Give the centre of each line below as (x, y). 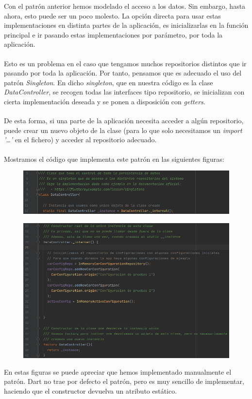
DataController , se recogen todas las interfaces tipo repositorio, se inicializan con (124, 92)
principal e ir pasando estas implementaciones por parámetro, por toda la (113, 34)
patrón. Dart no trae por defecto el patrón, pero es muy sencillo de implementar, (124, 381)
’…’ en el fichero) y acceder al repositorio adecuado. (80, 140)
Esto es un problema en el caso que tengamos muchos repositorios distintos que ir (125, 63)
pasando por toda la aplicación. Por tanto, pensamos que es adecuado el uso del (123, 73)
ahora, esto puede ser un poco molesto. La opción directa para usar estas (112, 15)
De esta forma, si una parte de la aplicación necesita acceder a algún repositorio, (124, 121)
